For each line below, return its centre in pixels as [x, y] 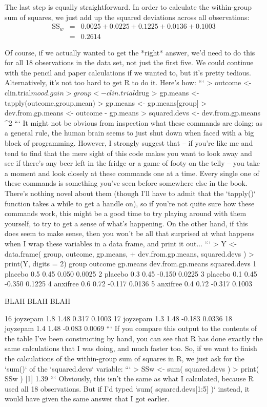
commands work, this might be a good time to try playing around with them [126, 213]
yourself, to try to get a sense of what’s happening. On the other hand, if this [126, 223]
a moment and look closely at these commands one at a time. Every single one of [132, 173]
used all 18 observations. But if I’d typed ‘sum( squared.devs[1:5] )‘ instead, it [127, 388]
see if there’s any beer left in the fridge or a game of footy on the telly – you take [132, 163]
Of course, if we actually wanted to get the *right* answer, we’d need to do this [130, 52]
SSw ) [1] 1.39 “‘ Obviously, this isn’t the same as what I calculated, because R [129, 379]
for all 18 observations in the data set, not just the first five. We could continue [129, 62]
